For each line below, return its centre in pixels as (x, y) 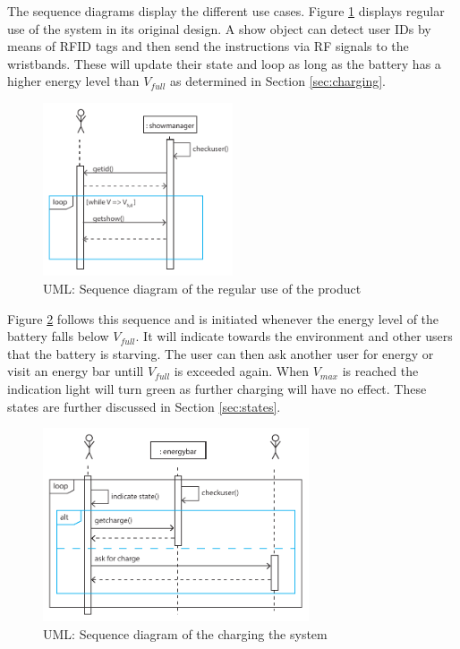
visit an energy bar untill (76, 371)
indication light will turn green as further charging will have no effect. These (217, 388)
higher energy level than (73, 81)
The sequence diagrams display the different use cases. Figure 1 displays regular (226, 11)
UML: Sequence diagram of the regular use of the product (202, 289)
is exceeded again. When (241, 371)
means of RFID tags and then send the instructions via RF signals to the (208, 46)
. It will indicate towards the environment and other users (294, 336)
